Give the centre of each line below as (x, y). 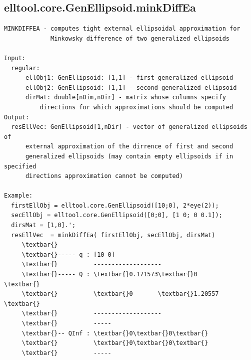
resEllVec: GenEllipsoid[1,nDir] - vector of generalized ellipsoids (129, 127)
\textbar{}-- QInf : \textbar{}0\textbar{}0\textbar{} (115, 333)
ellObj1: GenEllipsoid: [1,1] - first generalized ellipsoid (129, 78)
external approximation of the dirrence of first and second (129, 147)
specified (20, 166)
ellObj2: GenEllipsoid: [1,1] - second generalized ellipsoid (131, 87)
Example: (18, 196)
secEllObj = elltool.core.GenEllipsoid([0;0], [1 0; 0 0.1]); (117, 215)
